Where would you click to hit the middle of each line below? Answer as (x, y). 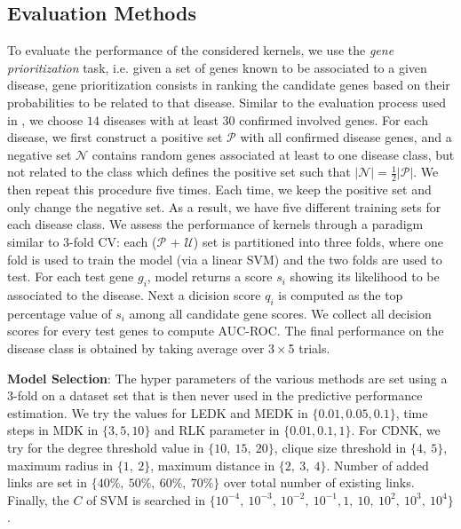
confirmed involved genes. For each (334, 119)
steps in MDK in (53, 430)
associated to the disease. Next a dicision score (134, 294)
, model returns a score (210, 276)
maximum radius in (60, 465)
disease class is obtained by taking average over (136, 347)
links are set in (48, 482)
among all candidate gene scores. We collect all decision (280, 313)
